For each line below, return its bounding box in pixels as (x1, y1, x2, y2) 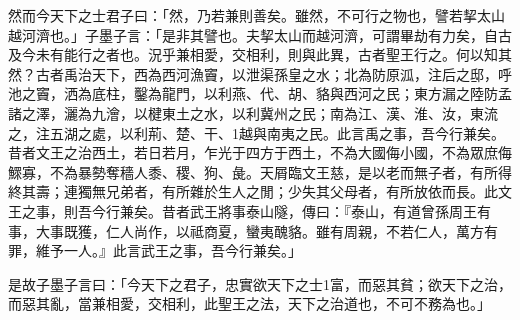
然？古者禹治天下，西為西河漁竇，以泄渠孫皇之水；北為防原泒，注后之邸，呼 (8, 63, 512, 84)
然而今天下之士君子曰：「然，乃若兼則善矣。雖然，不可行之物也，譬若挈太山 (8, 5, 505, 25)
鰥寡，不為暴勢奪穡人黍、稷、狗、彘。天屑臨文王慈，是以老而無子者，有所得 (8, 161, 512, 182)
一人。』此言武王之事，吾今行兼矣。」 (63, 240, 302, 261)
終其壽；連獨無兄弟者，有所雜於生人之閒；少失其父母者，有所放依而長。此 (8, 181, 498, 202)
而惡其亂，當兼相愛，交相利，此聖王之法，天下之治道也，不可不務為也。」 (8, 293, 491, 314)
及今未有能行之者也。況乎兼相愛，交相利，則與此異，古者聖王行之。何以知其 (8, 44, 512, 65)
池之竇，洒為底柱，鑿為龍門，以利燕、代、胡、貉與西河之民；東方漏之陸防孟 (8, 83, 512, 104)
